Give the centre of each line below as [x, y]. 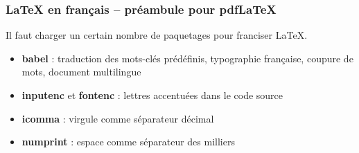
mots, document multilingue [81, 72]
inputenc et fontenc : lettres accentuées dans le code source [152, 95]
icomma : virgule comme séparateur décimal [118, 118]
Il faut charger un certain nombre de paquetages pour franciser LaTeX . [157, 35]
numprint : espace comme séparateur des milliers [128, 142]
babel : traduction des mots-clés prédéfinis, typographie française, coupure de [187, 58]
